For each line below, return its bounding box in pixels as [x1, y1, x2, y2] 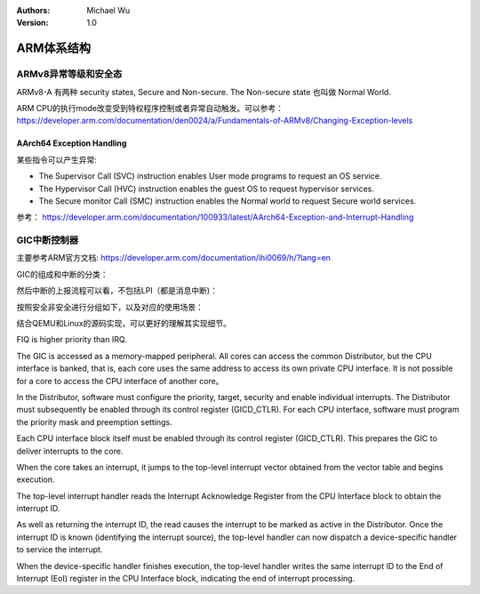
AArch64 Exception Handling [16, 138, 127, 148]
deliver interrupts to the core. [16, 445, 124, 456]
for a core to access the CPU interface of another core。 [16, 375, 224, 386]
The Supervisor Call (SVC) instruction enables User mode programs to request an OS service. [38, 171, 382, 181]
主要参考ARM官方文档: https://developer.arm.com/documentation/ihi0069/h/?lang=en [16, 253, 331, 263]
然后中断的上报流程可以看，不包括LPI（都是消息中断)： [16, 285, 218, 296]
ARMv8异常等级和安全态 [16, 68, 123, 80]
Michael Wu [86, 5, 131, 15]
